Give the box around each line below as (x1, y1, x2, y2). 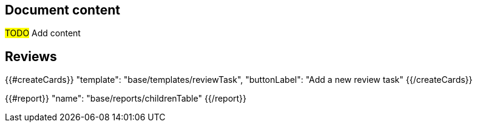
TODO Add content (5, 28, 81, 39)
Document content (5, 2, 120, 18)
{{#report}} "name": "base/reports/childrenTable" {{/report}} (5, 93, 247, 104)
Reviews (5, 48, 57, 64)
